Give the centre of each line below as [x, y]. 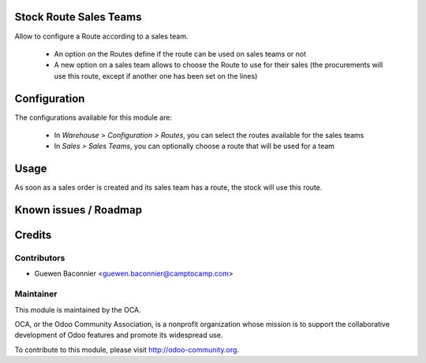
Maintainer [36, 294]
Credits [33, 235]
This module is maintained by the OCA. [78, 309]
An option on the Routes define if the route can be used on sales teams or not [180, 54]
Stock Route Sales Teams [78, 17]
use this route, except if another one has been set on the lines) [156, 76]
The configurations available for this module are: [93, 117]
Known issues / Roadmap [78, 210]
